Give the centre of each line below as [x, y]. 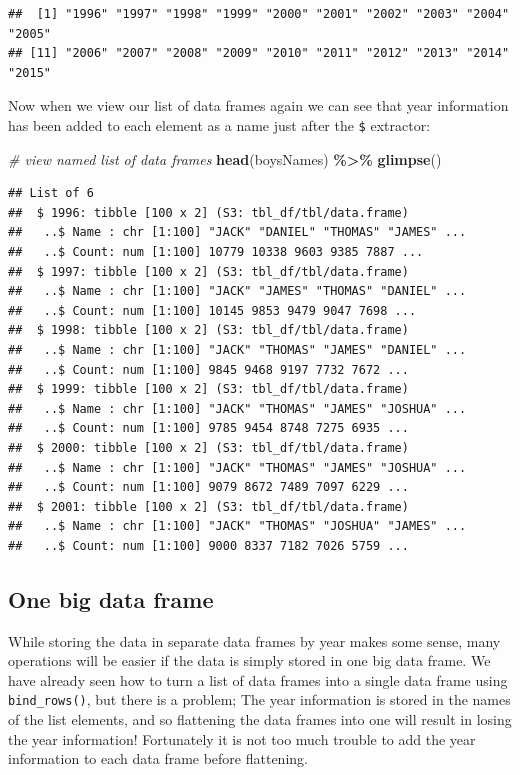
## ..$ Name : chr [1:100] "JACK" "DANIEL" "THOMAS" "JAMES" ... [237, 232]
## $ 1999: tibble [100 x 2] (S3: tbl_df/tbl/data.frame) [208, 389]
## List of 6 [51, 193]
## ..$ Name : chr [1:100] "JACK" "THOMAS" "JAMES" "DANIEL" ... [237, 349]
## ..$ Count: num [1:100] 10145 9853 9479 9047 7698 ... [212, 310]
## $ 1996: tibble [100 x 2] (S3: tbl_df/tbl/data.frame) [208, 212]
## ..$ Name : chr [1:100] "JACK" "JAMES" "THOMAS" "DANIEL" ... [237, 291]
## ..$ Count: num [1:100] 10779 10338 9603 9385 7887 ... [216, 252]
